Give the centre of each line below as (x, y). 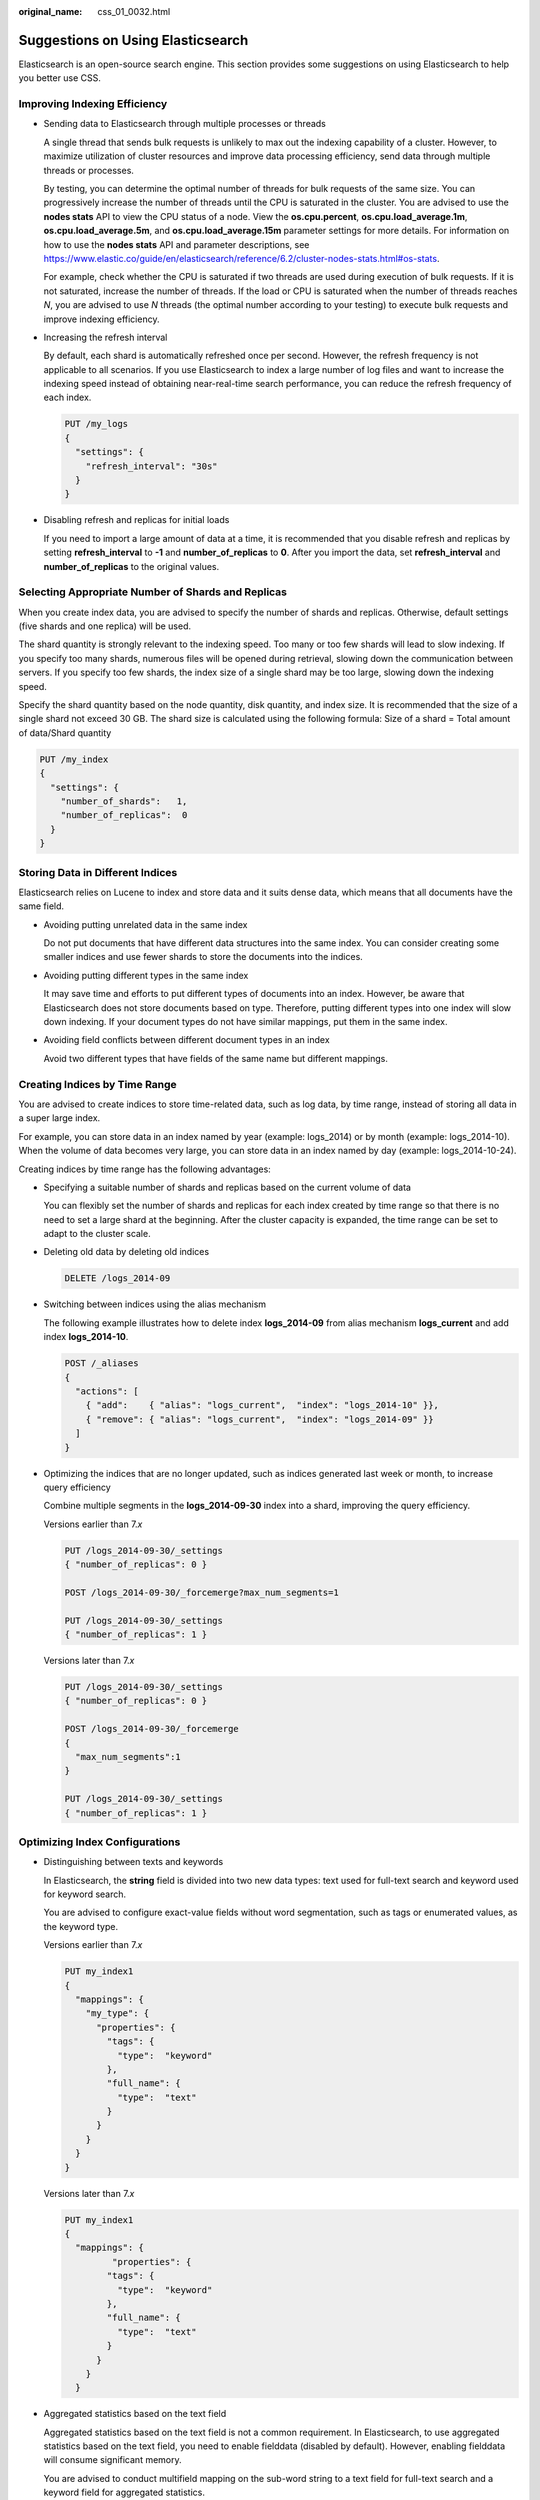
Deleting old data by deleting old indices (126, 1252)
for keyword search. (85, 1894)
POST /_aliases (101, 1363)
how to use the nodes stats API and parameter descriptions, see (176, 244)
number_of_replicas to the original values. (131, 566)
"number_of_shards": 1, (124, 801)
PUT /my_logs (96, 424)
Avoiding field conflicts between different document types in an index (186, 1040)
